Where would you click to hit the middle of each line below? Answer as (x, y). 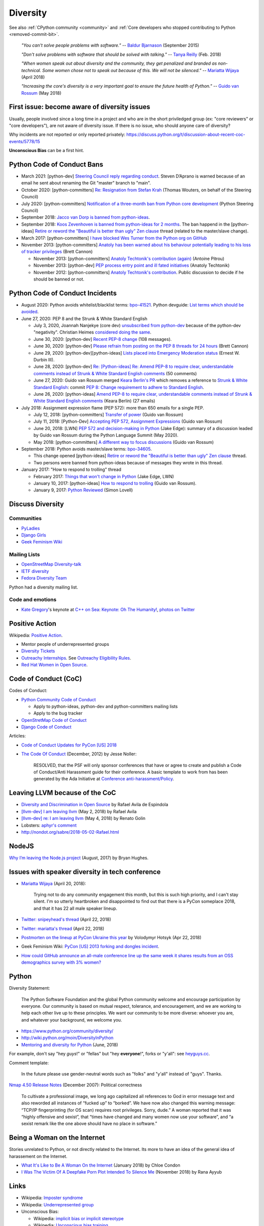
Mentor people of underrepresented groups (65, 644)
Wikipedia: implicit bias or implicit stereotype (79, 1218)
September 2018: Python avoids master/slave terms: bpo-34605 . (87, 449)
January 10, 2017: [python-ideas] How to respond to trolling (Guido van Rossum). (115, 483)
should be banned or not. (59, 279)
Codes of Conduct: (28, 690)
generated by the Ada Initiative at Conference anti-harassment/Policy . (104, 779)
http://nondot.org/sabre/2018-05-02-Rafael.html (70, 832)
